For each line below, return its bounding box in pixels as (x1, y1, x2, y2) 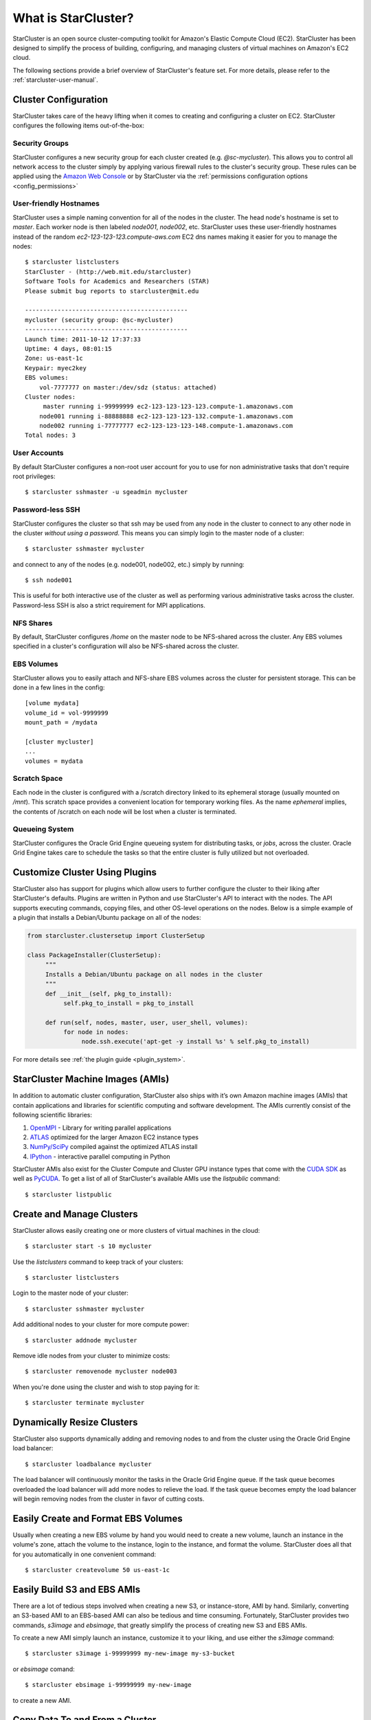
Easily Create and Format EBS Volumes (12, 1512, 183, 1524)
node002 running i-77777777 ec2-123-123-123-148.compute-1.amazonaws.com (38, 422, 293, 430)
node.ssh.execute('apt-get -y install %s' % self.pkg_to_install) (81, 1038, 311, 1046)
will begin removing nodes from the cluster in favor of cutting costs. (12, 1494, 205, 1503)
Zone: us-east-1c (25, 354, 83, 363)
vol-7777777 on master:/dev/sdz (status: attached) (38, 383, 217, 391)
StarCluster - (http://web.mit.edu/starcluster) (25, 268, 192, 275)
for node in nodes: (63, 1029, 129, 1036)
